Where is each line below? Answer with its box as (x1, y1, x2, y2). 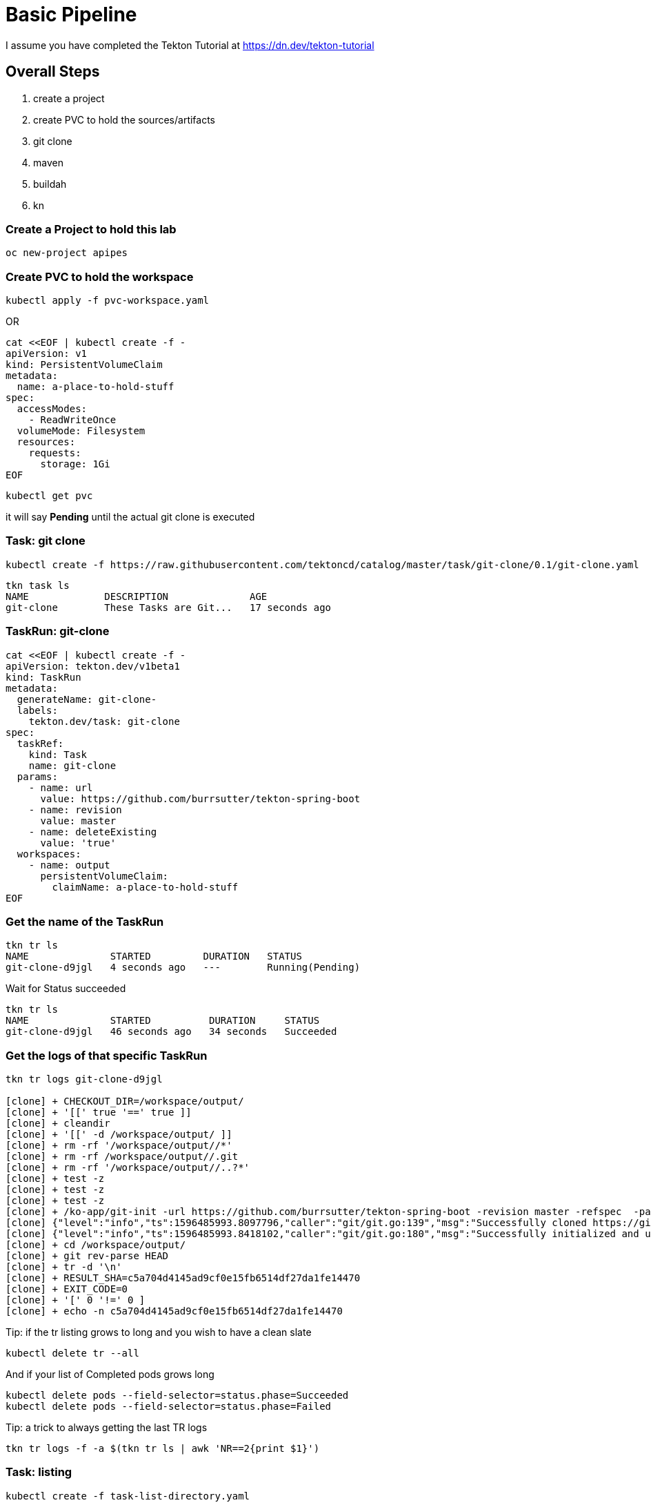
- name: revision (28, 804, 122, 815)
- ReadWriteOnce (28, 414, 117, 426)
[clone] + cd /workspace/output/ (6, 1239, 186, 1251)
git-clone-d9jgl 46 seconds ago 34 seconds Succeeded (6, 1026, 337, 1038)
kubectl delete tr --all (6, 1348, 139, 1359)
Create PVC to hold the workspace (6, 269, 194, 284)
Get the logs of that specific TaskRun (6, 1048, 208, 1062)
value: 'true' (40, 837, 117, 848)
